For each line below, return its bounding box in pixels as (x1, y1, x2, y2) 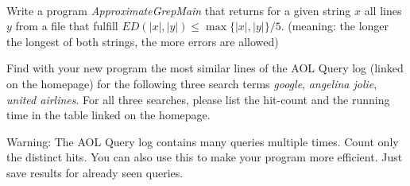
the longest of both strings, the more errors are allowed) (6, 33, 279, 49)
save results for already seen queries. (6, 164, 184, 180)
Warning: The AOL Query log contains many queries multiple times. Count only (6, 133, 399, 149)
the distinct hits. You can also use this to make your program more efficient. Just (6, 149, 403, 165)
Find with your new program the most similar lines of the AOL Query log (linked (6, 60, 404, 76)
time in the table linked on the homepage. (6, 107, 211, 123)
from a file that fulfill (15, 17, 118, 34)
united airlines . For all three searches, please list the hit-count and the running (6, 91, 390, 107)
